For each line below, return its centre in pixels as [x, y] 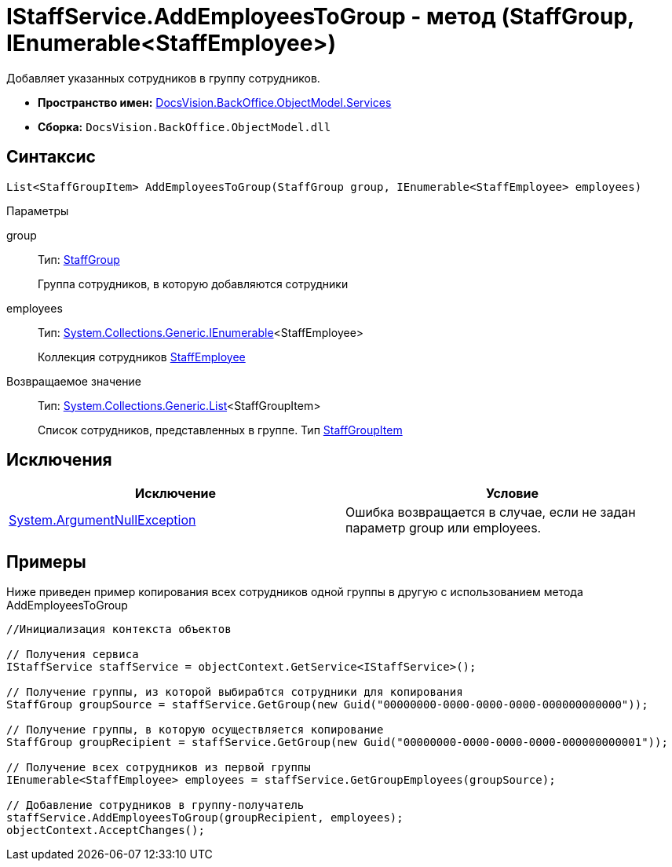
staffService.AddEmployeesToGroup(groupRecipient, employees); [205, 818]
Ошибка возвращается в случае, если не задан [491, 512]
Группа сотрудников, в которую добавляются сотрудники [193, 284]
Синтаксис [51, 157]
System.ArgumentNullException [102, 520]
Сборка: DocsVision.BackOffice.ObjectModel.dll [184, 126]
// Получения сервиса [73, 655]
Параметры [38, 210]
